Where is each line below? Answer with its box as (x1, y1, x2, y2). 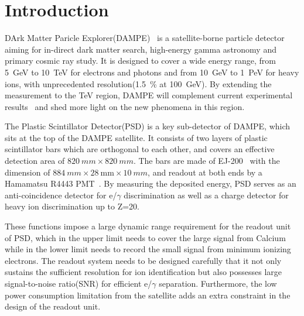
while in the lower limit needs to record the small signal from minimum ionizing (5, 243, 291, 255)
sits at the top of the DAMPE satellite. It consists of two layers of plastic (5, 131, 268, 143)
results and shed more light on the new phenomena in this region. (5, 100, 245, 112)
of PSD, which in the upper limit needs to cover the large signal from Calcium (5, 231, 286, 243)
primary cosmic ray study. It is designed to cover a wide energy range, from (5, 54, 276, 67)
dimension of (5, 166, 50, 178)
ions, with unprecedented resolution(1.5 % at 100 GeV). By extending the (5, 77, 272, 90)
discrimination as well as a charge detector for (124, 188, 289, 201)
